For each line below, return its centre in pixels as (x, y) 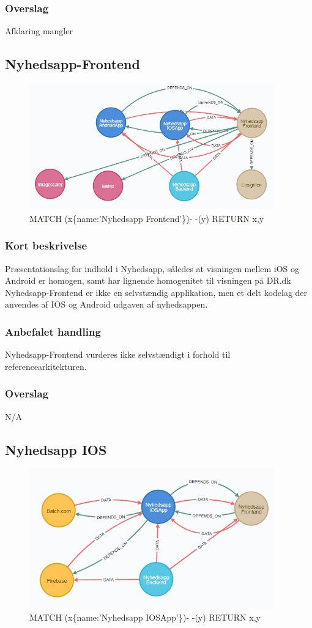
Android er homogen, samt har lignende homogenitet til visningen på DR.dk (148, 280)
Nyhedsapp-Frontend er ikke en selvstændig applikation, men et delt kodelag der (156, 292)
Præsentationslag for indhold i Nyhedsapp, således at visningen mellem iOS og (152, 268)
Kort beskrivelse (46, 246)
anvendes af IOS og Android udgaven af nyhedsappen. (106, 304)
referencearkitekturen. (46, 366)
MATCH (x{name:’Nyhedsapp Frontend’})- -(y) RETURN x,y (147, 218)
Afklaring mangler (39, 31)
